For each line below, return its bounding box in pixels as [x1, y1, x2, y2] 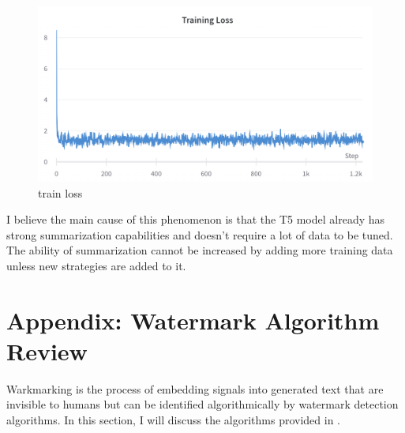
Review [6, 334, 88, 367]
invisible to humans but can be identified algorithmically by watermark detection [6, 396, 399, 412]
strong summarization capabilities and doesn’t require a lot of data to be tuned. [6, 226, 393, 243]
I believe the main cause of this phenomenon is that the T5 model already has [6, 211, 385, 228]
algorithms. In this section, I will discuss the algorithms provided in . [6, 412, 341, 427]
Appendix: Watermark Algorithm [6, 303, 380, 336]
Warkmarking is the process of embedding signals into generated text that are [6, 380, 384, 397]
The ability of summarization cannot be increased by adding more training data [6, 242, 393, 258]
